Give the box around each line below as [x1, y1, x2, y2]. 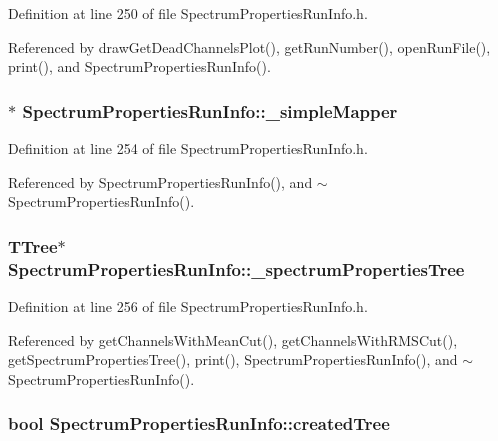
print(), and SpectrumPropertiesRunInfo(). [8, 56, 271, 77]
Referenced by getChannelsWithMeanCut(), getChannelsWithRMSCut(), [8, 329, 458, 350]
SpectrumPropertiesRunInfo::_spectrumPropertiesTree [8, 256, 465, 281]
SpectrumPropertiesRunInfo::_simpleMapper [22, 98, 398, 123]
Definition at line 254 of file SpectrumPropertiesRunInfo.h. [8, 138, 368, 158]
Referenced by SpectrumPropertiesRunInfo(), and [8, 171, 313, 192]
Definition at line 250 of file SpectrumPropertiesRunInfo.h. [8, 3, 368, 23]
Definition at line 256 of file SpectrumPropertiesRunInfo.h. [8, 295, 368, 316]
